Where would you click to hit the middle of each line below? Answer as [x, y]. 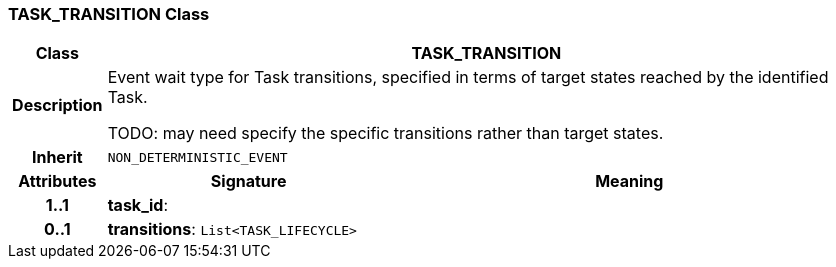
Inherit [57, 157]
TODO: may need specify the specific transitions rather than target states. [385, 133]
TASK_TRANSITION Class [109, 14]
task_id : [138, 205]
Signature [248, 181]
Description [57, 105]
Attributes [57, 181]
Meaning [629, 181]
